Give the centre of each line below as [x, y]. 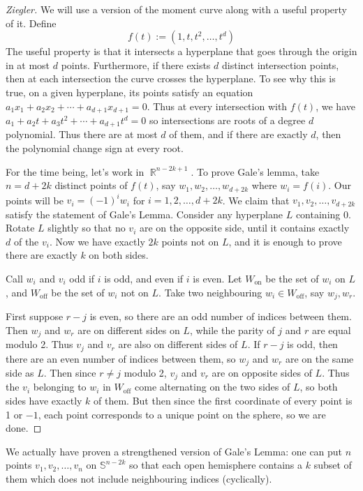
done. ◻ [24, 428]
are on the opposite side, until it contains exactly [244, 228]
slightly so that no [87, 228]
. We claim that [256, 200]
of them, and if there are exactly [238, 134]
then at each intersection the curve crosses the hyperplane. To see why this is [171, 78]
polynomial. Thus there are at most [82, 134]
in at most [28, 65]
